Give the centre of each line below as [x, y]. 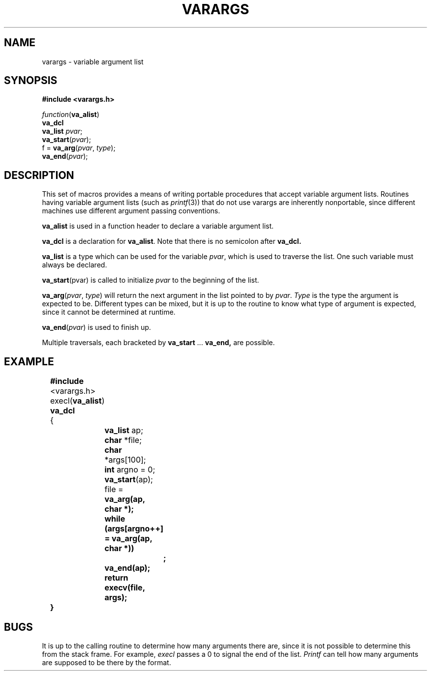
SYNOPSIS [31, 81]
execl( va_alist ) [77, 401]
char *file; [123, 440]
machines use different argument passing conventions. [131, 211]
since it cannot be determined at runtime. [109, 312]
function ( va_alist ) [71, 115]
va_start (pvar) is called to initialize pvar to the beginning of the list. [151, 280]
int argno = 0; [130, 470]
